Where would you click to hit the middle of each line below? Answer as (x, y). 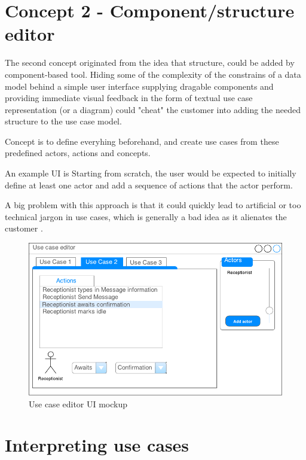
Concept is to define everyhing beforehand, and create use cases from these (142, 141)
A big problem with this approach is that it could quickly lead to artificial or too (153, 205)
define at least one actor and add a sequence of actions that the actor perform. (149, 185)
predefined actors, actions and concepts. (78, 153)
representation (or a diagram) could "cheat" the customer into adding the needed (153, 109)
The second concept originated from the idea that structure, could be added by (150, 63)
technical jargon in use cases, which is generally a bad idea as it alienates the (146, 216)
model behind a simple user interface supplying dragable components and (139, 86)
